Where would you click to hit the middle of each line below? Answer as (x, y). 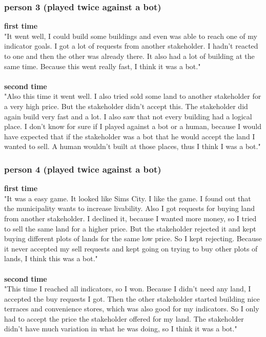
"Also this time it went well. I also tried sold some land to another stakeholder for (133, 96)
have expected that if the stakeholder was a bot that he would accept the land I (130, 136)
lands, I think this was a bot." (51, 258)
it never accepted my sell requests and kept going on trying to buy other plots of (131, 248)
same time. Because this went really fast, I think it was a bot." (103, 66)
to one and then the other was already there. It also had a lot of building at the (129, 56)
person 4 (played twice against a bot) (83, 169)
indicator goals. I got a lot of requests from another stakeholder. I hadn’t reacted (131, 46)
